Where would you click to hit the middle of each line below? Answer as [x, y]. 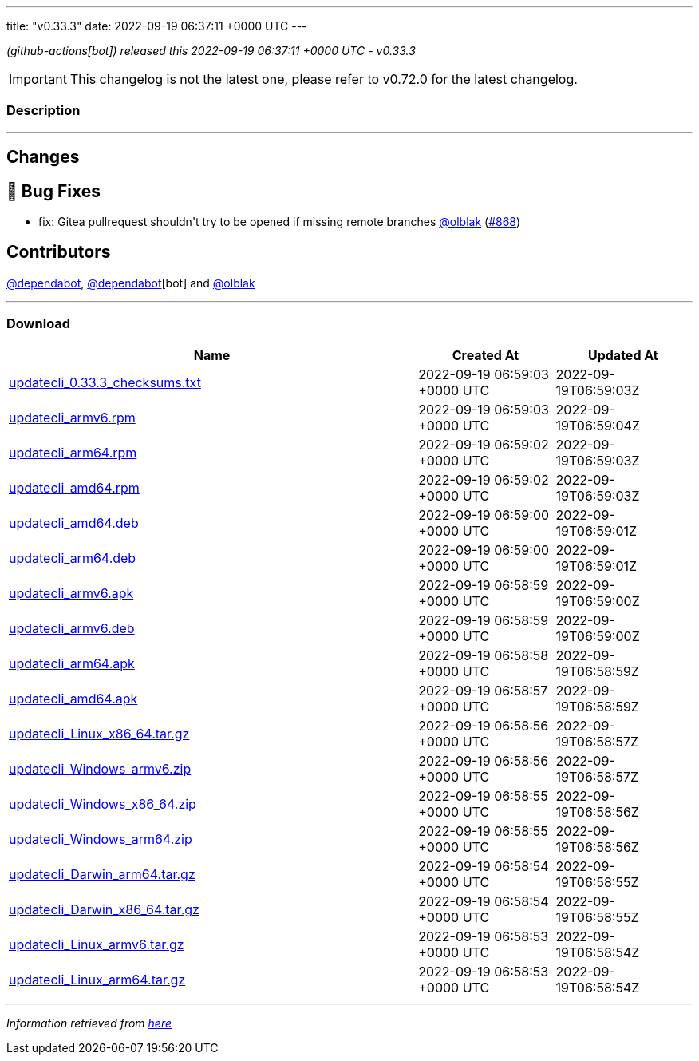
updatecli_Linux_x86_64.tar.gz [99, 733]
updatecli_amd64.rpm [74, 487]
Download [39, 324]
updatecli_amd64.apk [73, 698]
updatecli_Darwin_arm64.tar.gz [102, 874]
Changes [43, 157]
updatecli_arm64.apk [72, 663]
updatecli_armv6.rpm [72, 417]
